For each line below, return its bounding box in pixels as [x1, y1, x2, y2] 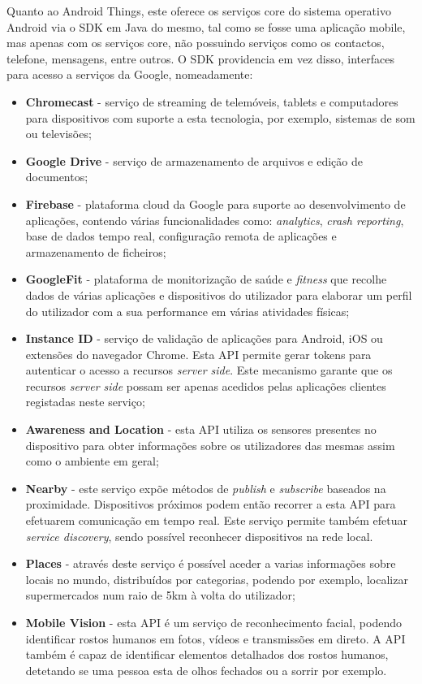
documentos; [25, 168, 88, 185]
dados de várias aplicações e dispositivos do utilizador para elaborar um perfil [25, 286, 412, 303]
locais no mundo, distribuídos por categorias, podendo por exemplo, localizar [25, 570, 408, 587]
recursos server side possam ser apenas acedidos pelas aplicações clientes [25, 377, 386, 394]
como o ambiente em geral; [25, 452, 159, 470]
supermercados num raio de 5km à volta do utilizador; [25, 587, 295, 604]
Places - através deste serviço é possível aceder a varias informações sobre [25, 555, 396, 572]
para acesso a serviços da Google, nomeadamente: [6, 66, 253, 83]
